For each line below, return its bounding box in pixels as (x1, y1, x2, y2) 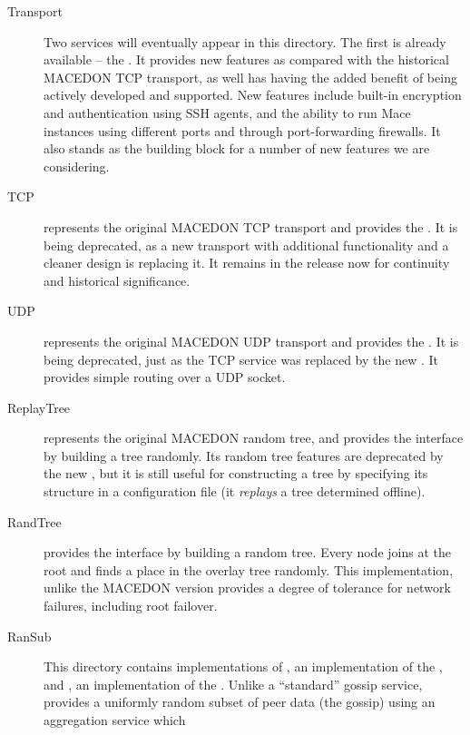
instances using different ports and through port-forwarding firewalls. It (44, 121, 441, 140)
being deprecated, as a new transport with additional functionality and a (44, 235, 449, 254)
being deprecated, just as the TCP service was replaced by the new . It (44, 349, 438, 368)
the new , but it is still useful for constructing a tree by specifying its (44, 464, 428, 483)
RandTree (7, 512, 62, 531)
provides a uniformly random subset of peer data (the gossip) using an (44, 692, 436, 711)
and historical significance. (44, 270, 191, 289)
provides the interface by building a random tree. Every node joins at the (44, 543, 451, 562)
